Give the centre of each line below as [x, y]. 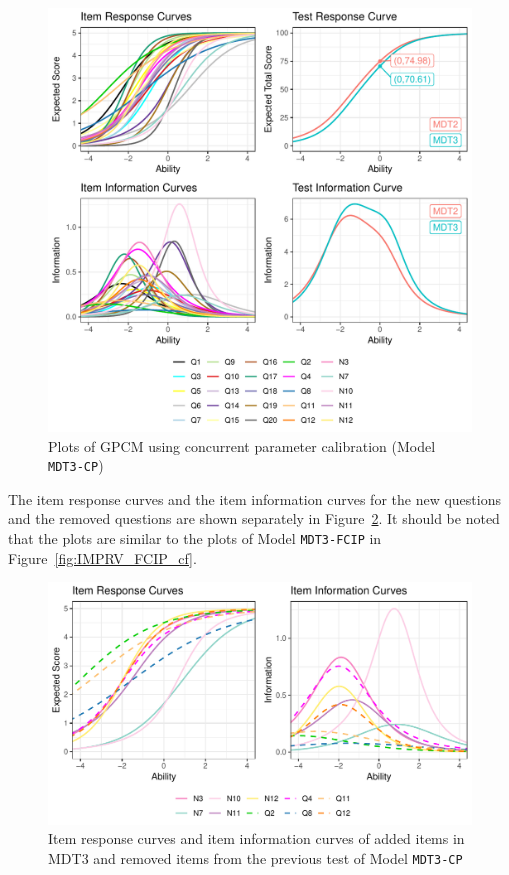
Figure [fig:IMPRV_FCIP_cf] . [102, 557]
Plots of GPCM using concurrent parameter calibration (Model [242, 445]
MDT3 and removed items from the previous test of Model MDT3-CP [255, 857]
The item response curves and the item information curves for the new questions [254, 498]
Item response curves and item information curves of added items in [256, 838]
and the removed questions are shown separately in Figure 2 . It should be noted [254, 518]
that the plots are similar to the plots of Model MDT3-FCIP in [195, 538]
